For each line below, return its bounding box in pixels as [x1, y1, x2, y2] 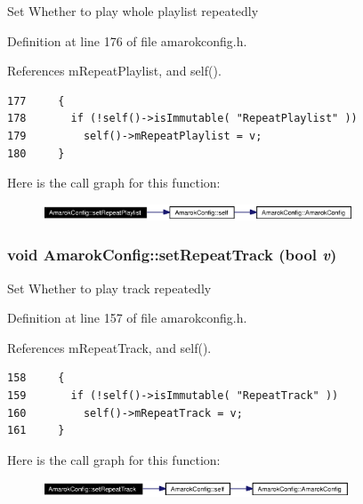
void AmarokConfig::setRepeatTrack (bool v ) [7, 244, 337, 266]
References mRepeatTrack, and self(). [7, 338, 212, 356]
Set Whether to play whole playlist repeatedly [7, 2, 259, 20]
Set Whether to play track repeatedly [7, 278, 212, 297]
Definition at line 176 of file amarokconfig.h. [7, 31, 247, 50]
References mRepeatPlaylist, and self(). [7, 61, 222, 80]
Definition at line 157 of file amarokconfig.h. [7, 308, 247, 327]
